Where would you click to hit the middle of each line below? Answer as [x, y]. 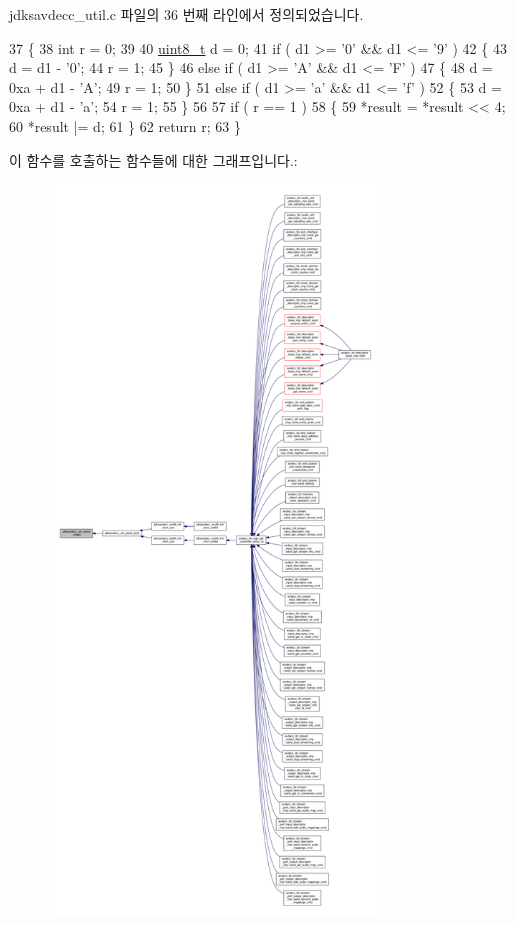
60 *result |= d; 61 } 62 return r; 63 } [125, 125]
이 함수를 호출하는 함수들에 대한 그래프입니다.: [153, 159]
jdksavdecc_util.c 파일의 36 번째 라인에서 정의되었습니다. [186, 14]
